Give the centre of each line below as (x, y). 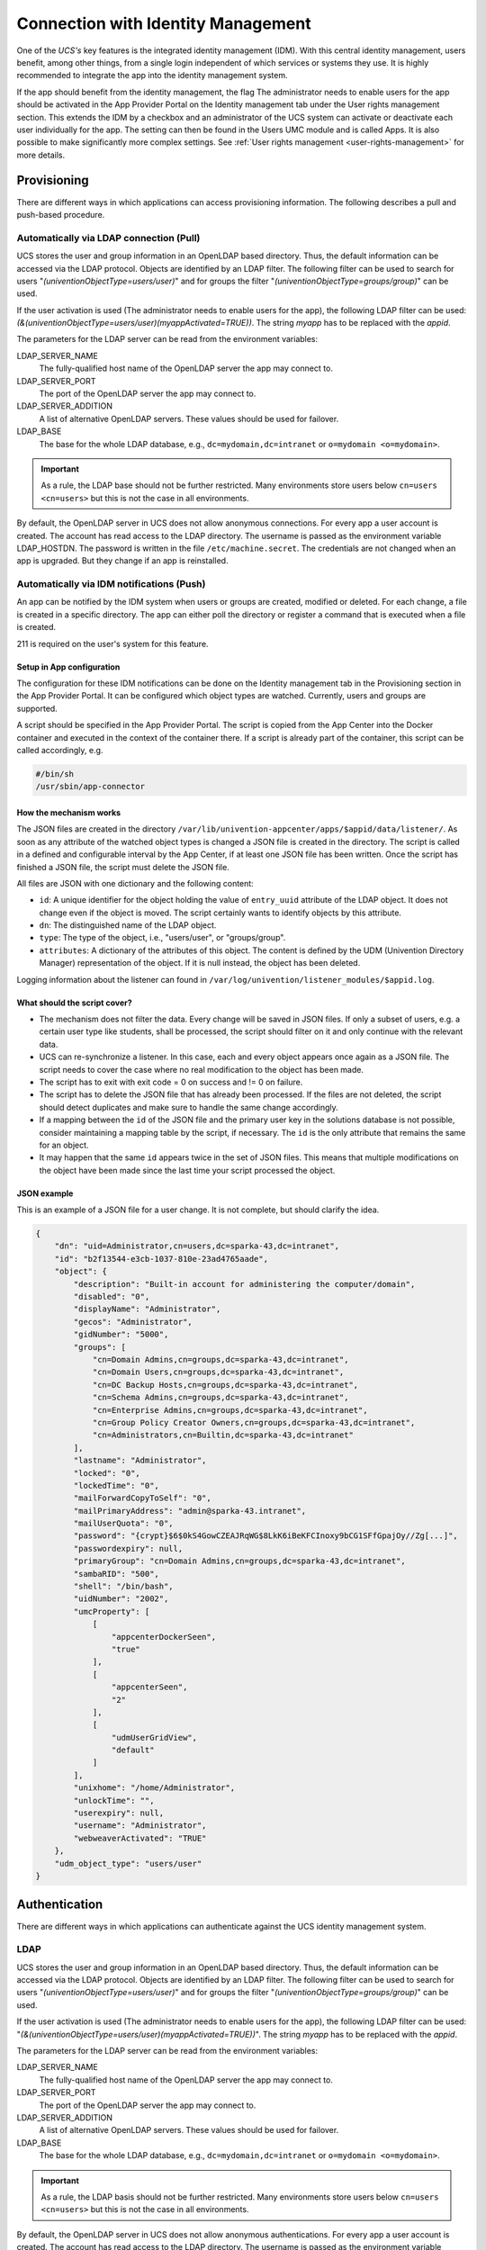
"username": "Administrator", (140, 1826)
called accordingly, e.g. (60, 750)
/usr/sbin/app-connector (90, 787)
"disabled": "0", (112, 1297)
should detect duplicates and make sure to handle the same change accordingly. (189, 1107)
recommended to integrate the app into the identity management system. (152, 76)
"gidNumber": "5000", (121, 1335)
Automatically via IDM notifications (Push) (111, 584)
